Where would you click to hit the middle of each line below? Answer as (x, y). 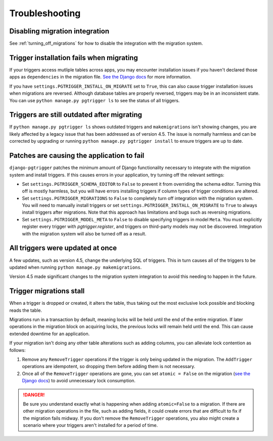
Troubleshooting (45, 13)
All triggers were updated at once (63, 248)
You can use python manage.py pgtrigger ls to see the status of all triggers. (95, 100)
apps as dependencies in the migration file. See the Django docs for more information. (100, 77)
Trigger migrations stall (47, 291)
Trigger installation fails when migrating (74, 57)
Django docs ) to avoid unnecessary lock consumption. (79, 381)
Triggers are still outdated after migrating (76, 115)
